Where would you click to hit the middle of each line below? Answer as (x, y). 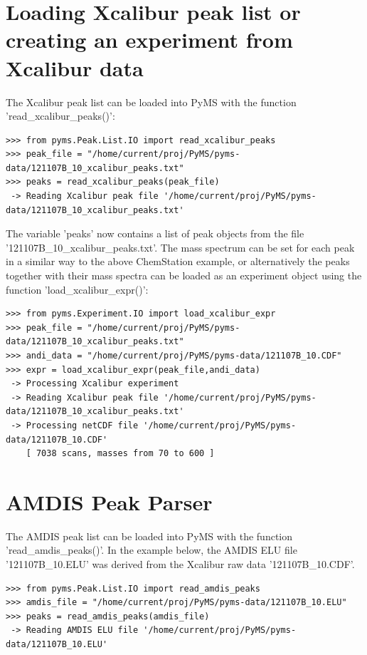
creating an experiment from (149, 40)
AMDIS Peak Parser (109, 501)
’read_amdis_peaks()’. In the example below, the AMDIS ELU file (151, 550)
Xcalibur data (75, 67)
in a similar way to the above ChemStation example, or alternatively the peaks (178, 261)
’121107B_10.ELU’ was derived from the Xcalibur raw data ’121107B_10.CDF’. (180, 564)
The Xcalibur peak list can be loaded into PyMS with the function (151, 102)
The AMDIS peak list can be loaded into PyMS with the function (149, 536)
